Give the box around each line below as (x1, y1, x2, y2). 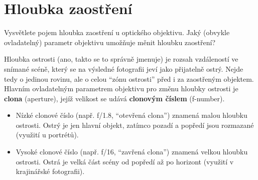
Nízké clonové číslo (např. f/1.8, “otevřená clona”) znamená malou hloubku (16, 110, 247, 120)
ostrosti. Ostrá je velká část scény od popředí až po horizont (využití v (16, 156, 234, 166)
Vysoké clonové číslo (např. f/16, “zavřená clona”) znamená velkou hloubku (16, 146, 248, 157)
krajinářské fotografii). (16, 166, 85, 176)
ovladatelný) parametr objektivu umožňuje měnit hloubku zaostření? (4, 37, 216, 47)
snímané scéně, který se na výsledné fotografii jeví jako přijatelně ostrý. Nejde (4, 63, 243, 74)
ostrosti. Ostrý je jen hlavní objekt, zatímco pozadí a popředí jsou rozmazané (16, 119, 254, 130)
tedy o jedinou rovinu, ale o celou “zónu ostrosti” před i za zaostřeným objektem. (4, 73, 254, 84)
